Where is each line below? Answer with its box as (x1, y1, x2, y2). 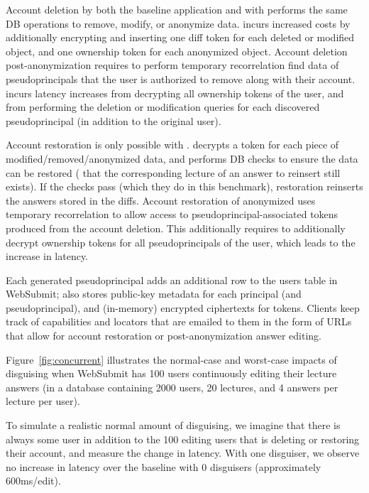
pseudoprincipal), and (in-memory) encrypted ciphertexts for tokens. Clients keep (6, 300, 360, 315)
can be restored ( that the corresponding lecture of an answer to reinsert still (6, 165, 341, 180)
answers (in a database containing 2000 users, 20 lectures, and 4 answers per (6, 379, 338, 394)
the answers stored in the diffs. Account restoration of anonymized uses (6, 193, 316, 207)
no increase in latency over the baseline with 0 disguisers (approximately (6, 459, 321, 474)
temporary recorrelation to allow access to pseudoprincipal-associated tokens (6, 207, 338, 222)
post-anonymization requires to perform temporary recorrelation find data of (6, 58, 339, 72)
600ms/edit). (6, 473, 61, 488)
